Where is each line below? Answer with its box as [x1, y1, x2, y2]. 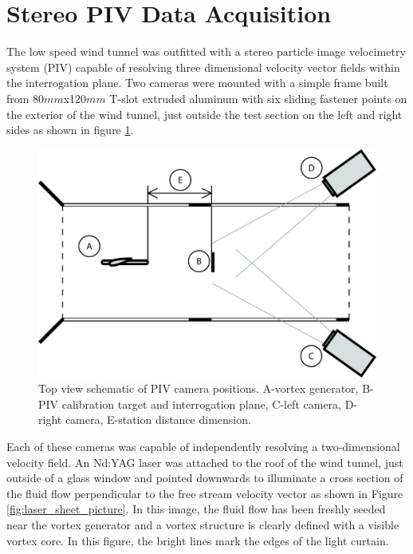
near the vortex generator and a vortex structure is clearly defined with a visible [6, 516, 399, 532]
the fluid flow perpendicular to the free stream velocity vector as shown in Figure [6, 485, 403, 501]
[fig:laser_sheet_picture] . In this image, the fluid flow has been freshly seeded [6, 501, 386, 517]
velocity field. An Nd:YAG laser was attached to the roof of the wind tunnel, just [6, 453, 403, 470]
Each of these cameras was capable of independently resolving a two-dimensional [6, 438, 400, 455]
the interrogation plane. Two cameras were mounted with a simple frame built [6, 74, 388, 91]
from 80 [6, 89, 45, 106]
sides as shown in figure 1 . [6, 121, 134, 138]
